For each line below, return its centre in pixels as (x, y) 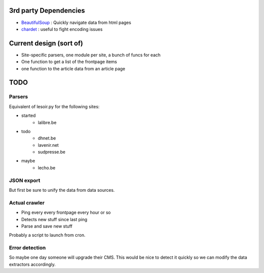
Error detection (27, 248)
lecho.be (47, 168)
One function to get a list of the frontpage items (69, 62)
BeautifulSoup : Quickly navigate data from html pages (76, 23)
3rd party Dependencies (47, 11)
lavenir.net (48, 145)
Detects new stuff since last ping (54, 219)
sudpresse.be (52, 152)
